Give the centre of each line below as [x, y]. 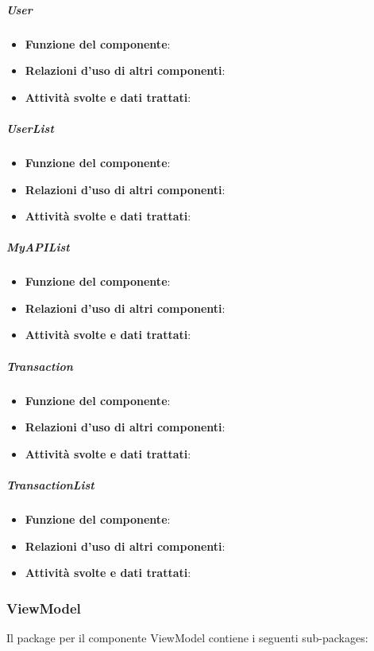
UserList [30, 128]
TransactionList [50, 484]
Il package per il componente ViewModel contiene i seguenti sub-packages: [187, 637]
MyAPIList [38, 247]
